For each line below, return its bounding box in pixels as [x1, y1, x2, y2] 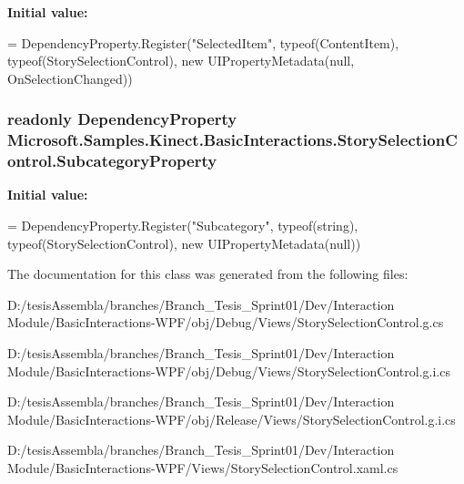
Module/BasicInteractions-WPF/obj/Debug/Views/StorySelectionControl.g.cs [7, 313, 444, 332]
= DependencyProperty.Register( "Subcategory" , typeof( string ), [7, 216, 358, 235]
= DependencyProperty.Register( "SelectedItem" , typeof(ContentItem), [7, 33, 399, 52]
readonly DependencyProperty [7, 108, 237, 130]
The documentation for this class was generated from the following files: [7, 264, 409, 283]
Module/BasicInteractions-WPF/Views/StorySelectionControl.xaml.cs [7, 458, 398, 477]
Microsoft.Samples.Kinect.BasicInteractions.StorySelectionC [7, 129, 458, 151]
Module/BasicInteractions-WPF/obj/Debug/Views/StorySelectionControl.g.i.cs [7, 361, 450, 380]
